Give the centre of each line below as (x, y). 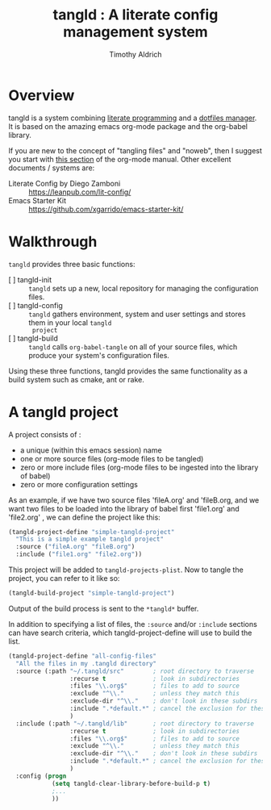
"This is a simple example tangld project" (90, 539)
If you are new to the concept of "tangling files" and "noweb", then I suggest (135, 150)
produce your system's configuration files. (99, 355)
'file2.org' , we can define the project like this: (85, 517)
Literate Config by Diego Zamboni (65, 183)
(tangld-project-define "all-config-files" (83, 656)
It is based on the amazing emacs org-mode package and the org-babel (128, 126)
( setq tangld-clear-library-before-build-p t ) (131, 783)
